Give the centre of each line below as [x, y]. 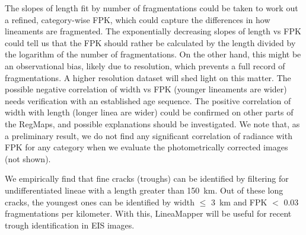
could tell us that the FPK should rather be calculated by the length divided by [150, 42]
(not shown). [28, 158]
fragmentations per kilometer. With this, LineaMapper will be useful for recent [148, 213]
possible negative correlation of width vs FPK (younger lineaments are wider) [146, 89]
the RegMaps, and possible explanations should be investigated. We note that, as [152, 123]
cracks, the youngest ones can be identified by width [100, 202]
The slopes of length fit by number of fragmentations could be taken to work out [152, 8]
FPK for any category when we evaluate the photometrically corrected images [146, 147]
